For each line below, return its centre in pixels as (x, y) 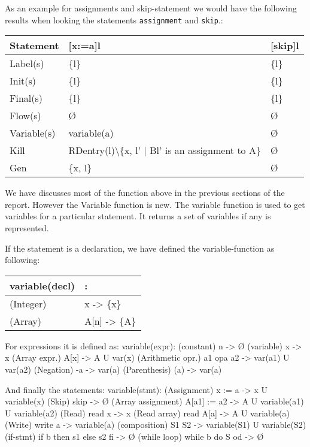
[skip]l (285, 46)
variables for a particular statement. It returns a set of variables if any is (138, 216)
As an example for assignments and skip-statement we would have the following (151, 8)
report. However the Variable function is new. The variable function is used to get (155, 204)
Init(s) (23, 81)
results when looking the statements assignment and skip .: (114, 19)
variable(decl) (42, 285)
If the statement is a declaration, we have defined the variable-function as (140, 248)
